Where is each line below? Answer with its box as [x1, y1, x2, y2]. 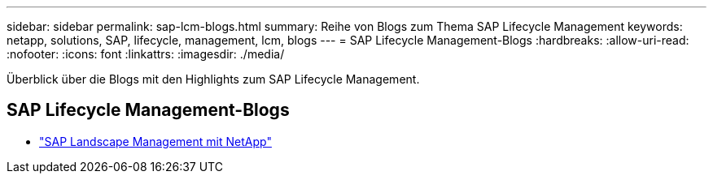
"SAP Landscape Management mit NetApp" [39, 134, 272, 148]
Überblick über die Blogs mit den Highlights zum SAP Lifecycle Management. [7, 72, 420, 86]
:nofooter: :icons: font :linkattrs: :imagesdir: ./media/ [7, 47, 285, 61]
